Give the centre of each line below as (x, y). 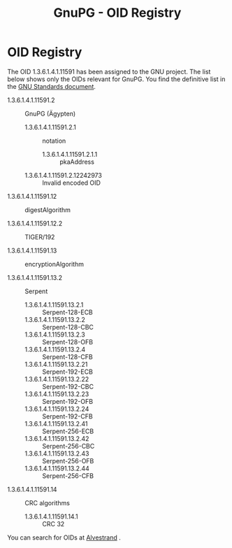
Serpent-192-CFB (67, 416)
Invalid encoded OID (72, 183)
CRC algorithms (47, 503)
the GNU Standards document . (52, 86)
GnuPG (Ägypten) (50, 113)
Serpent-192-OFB (67, 401)
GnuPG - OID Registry (117, 13)
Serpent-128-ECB (67, 312)
